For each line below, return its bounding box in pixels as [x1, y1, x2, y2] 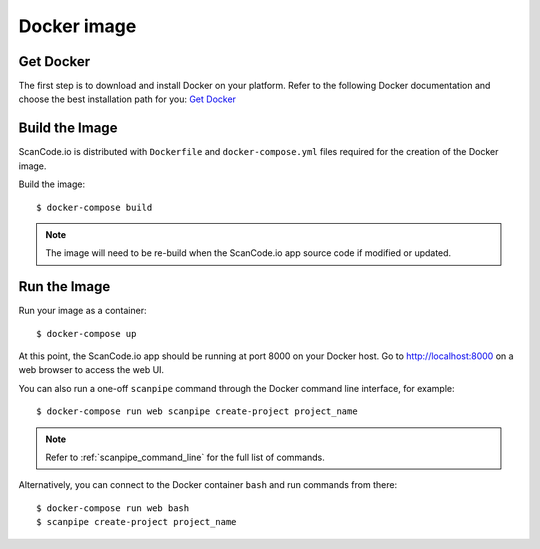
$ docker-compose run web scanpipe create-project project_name [36, 406, 359, 417]
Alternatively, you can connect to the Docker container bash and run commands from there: [18, 479, 398, 491]
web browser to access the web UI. [18, 364, 165, 376]
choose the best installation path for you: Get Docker [18, 93, 237, 105]
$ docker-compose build [36, 201, 153, 213]
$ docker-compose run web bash [36, 502, 190, 514]
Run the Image [18, 278, 111, 295]
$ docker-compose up [36, 328, 137, 339]
